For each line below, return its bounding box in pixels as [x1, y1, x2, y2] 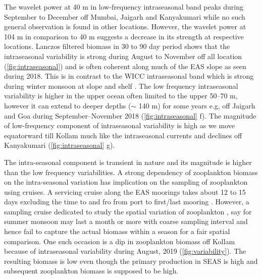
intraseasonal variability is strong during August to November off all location [4, 50, 242, 61]
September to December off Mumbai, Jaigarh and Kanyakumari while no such [4, 11, 245, 22]
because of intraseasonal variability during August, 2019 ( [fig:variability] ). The [4, 246, 246, 256]
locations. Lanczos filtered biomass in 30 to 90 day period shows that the [4, 41, 230, 51]
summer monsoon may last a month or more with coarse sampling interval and [4, 216, 248, 227]
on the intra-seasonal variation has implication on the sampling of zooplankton [4, 177, 248, 187]
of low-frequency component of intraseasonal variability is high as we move [4, 120, 235, 131]
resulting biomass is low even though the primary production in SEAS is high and [4, 255, 258, 266]
